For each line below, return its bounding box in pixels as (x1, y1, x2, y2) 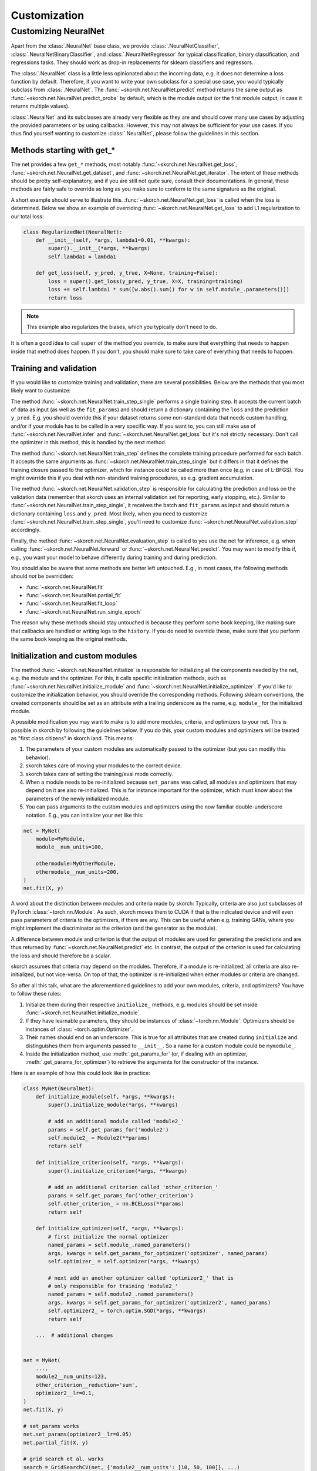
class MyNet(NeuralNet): (23, 1085, 95, 1091)
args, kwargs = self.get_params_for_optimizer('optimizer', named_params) (48, 1250, 268, 1256)
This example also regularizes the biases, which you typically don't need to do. (26, 324, 218, 331)
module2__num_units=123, (35, 1373, 107, 1380)
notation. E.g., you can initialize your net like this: (25, 811, 144, 818)
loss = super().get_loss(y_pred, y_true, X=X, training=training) (48, 278, 244, 285)
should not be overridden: (11, 573, 73, 580)
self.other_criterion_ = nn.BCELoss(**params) (48, 1200, 184, 1207)
